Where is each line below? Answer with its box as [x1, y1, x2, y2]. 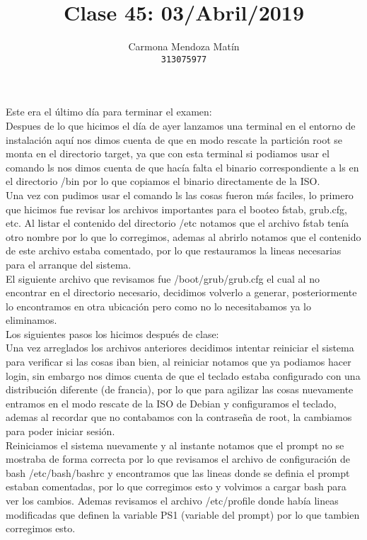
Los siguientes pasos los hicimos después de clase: [6, 326, 219, 341]
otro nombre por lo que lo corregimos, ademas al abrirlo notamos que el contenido [6, 229, 361, 244]
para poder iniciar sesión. [6, 424, 115, 439]
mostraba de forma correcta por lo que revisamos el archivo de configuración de [6, 451, 351, 466]
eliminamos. [6, 313, 57, 327]
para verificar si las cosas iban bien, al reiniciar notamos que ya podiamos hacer [6, 354, 351, 369]
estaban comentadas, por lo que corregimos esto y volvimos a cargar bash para [6, 479, 346, 494]
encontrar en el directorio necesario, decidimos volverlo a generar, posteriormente [6, 285, 357, 300]
